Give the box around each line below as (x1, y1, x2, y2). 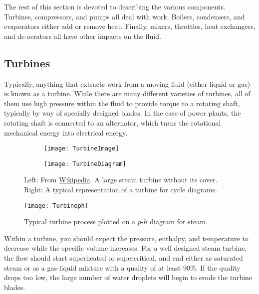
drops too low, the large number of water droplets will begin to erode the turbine (4, 272, 253, 283)
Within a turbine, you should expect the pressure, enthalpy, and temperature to (4, 233, 249, 243)
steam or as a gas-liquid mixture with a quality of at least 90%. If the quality (4, 262, 241, 273)
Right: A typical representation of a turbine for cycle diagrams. (24, 184, 218, 195)
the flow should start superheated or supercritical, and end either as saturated (4, 253, 243, 263)
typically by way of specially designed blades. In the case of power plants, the (4, 108, 241, 118)
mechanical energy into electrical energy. (4, 127, 128, 138)
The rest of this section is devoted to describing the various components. (4, 1, 226, 11)
